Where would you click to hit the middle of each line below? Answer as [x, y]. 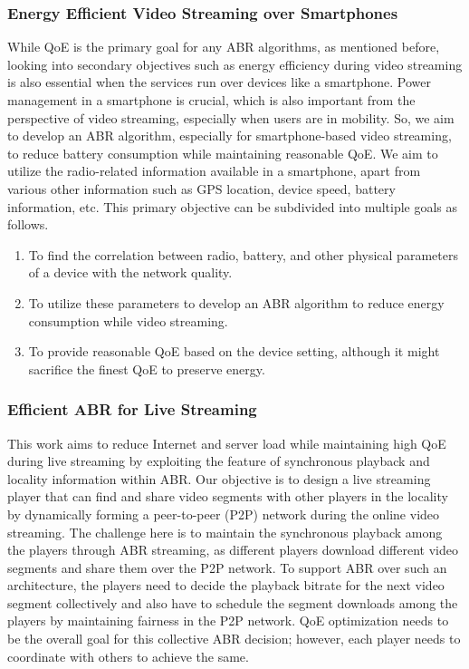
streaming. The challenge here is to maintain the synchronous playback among [225, 532]
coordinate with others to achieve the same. [128, 656]
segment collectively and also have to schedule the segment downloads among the [233, 602]
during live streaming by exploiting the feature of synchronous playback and [219, 461]
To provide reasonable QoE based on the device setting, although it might [234, 351]
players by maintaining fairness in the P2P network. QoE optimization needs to [228, 621]
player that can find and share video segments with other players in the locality [228, 496]
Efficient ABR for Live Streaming [132, 409]
